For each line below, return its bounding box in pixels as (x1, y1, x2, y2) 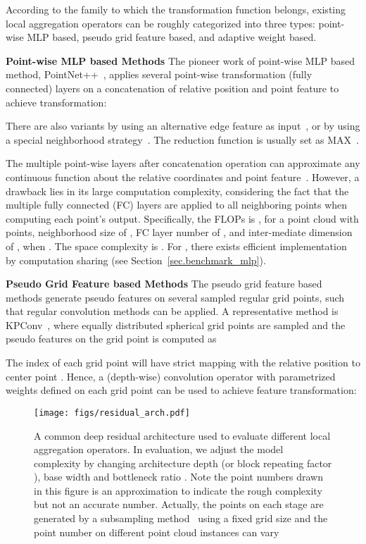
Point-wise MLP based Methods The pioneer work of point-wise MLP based (6, 53, 355, 68)
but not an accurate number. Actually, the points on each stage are (34, 497, 324, 512)
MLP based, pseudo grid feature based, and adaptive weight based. (27, 30, 317, 44)
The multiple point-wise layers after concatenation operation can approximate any (6, 156, 360, 171)
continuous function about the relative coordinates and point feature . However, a (6, 169, 360, 184)
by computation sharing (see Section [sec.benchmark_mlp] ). (6, 252, 266, 267)
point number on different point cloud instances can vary (34, 524, 279, 539)
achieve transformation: (6, 94, 107, 109)
